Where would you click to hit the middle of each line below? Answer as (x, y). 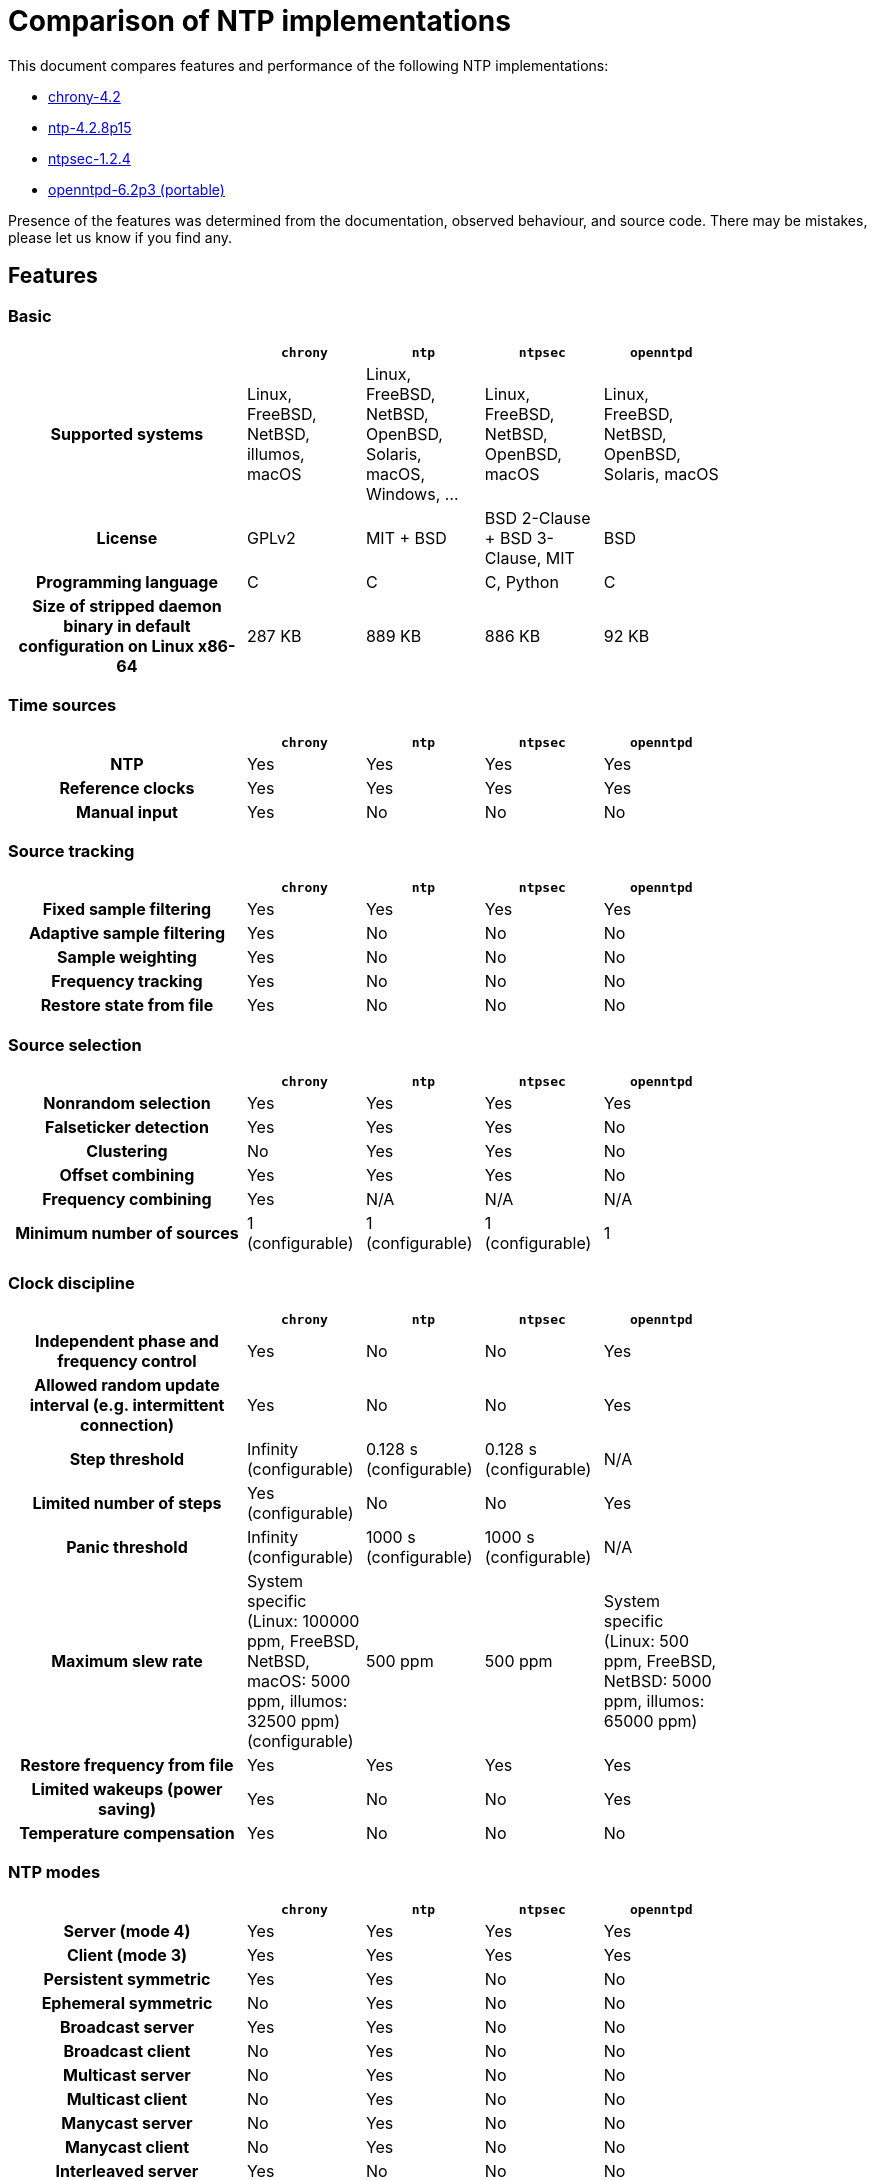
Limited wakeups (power (127, 1788)
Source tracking (71, 851)
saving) (126, 1808)
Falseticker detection (127, 1127)
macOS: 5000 (298, 1680)
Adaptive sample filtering (127, 933)
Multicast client (127, 2098)
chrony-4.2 (84, 96)
